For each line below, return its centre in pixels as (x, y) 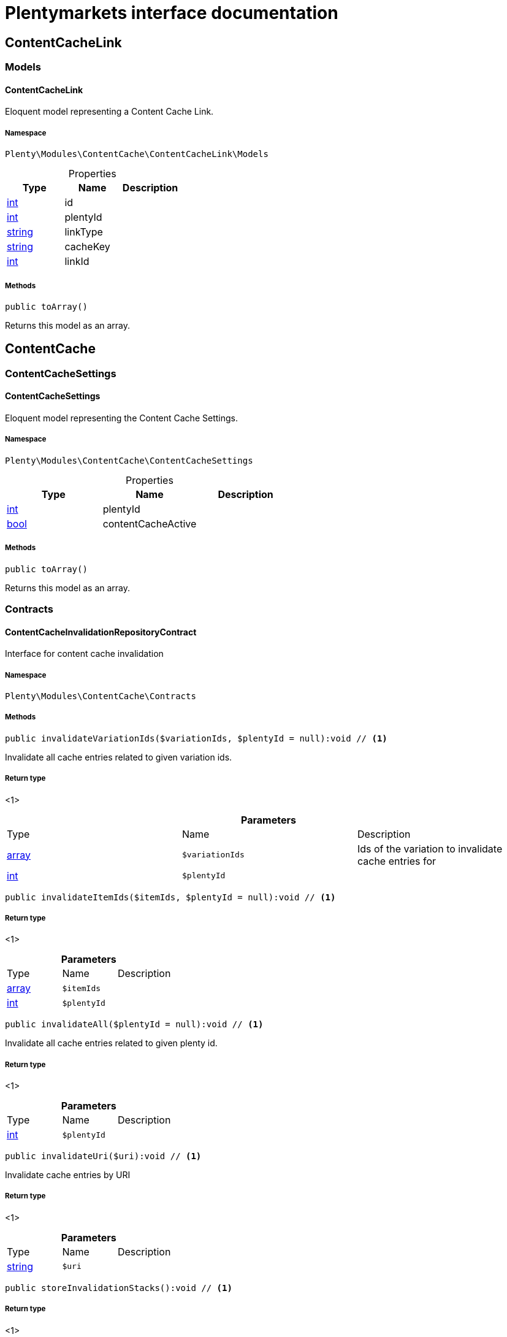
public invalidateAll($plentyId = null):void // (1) (134, 1025)
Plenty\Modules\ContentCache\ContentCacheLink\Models (137, 154)
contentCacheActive (150, 523)
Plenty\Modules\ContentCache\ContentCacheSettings (129, 460)
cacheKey (87, 247)
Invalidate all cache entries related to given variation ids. (119, 757)
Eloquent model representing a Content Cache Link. (109, 112)
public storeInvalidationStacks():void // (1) (119, 1288)
